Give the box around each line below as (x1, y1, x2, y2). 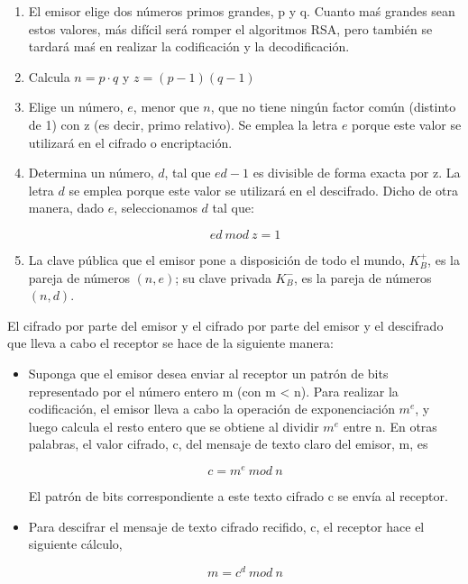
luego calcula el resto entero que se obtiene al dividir (28, 416, 319, 435)
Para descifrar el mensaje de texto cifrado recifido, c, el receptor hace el (28, 516, 425, 535)
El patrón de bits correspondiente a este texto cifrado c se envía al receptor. (28, 486, 448, 505)
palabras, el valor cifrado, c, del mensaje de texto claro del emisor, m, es (28, 434, 428, 453)
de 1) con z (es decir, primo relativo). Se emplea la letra (28, 114, 338, 133)
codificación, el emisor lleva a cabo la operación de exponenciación (28, 399, 395, 418)
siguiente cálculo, (28, 534, 123, 553)
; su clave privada (175, 268, 271, 287)
